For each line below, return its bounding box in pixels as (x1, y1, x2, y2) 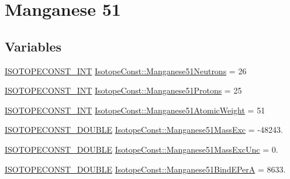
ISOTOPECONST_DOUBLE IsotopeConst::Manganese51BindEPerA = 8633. (5, 163, 286, 175)
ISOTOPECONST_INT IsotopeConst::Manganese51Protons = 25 (5, 84, 242, 97)
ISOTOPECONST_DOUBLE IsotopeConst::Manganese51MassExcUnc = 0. (5, 143, 278, 155)
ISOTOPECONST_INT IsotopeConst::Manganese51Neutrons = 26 (5, 64, 247, 77)
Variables (5, 37, 62, 55)
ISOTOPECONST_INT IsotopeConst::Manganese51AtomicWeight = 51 (5, 104, 265, 116)
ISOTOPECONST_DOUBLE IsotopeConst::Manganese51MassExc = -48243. (5, 123, 283, 136)
